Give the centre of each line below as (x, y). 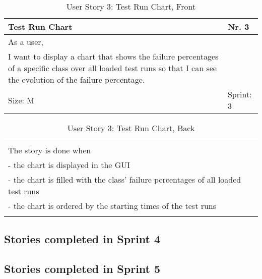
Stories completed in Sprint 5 (82, 269)
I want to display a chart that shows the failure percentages (113, 56)
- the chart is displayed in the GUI (69, 165)
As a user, (26, 42)
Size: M (21, 100)
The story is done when (50, 150)
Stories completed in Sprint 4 (82, 239)
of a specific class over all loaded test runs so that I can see (112, 68)
